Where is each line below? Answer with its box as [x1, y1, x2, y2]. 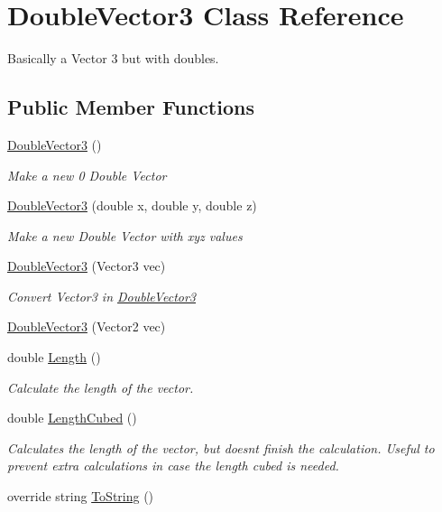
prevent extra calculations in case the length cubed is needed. [7, 456, 339, 475]
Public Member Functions [7, 93, 254, 121]
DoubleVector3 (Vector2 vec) [7, 317, 166, 336]
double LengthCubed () [7, 408, 137, 427]
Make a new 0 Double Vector [7, 165, 167, 184]
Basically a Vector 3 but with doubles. [7, 49, 219, 68]
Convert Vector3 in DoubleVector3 [7, 286, 197, 305]
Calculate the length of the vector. [7, 377, 194, 396]
